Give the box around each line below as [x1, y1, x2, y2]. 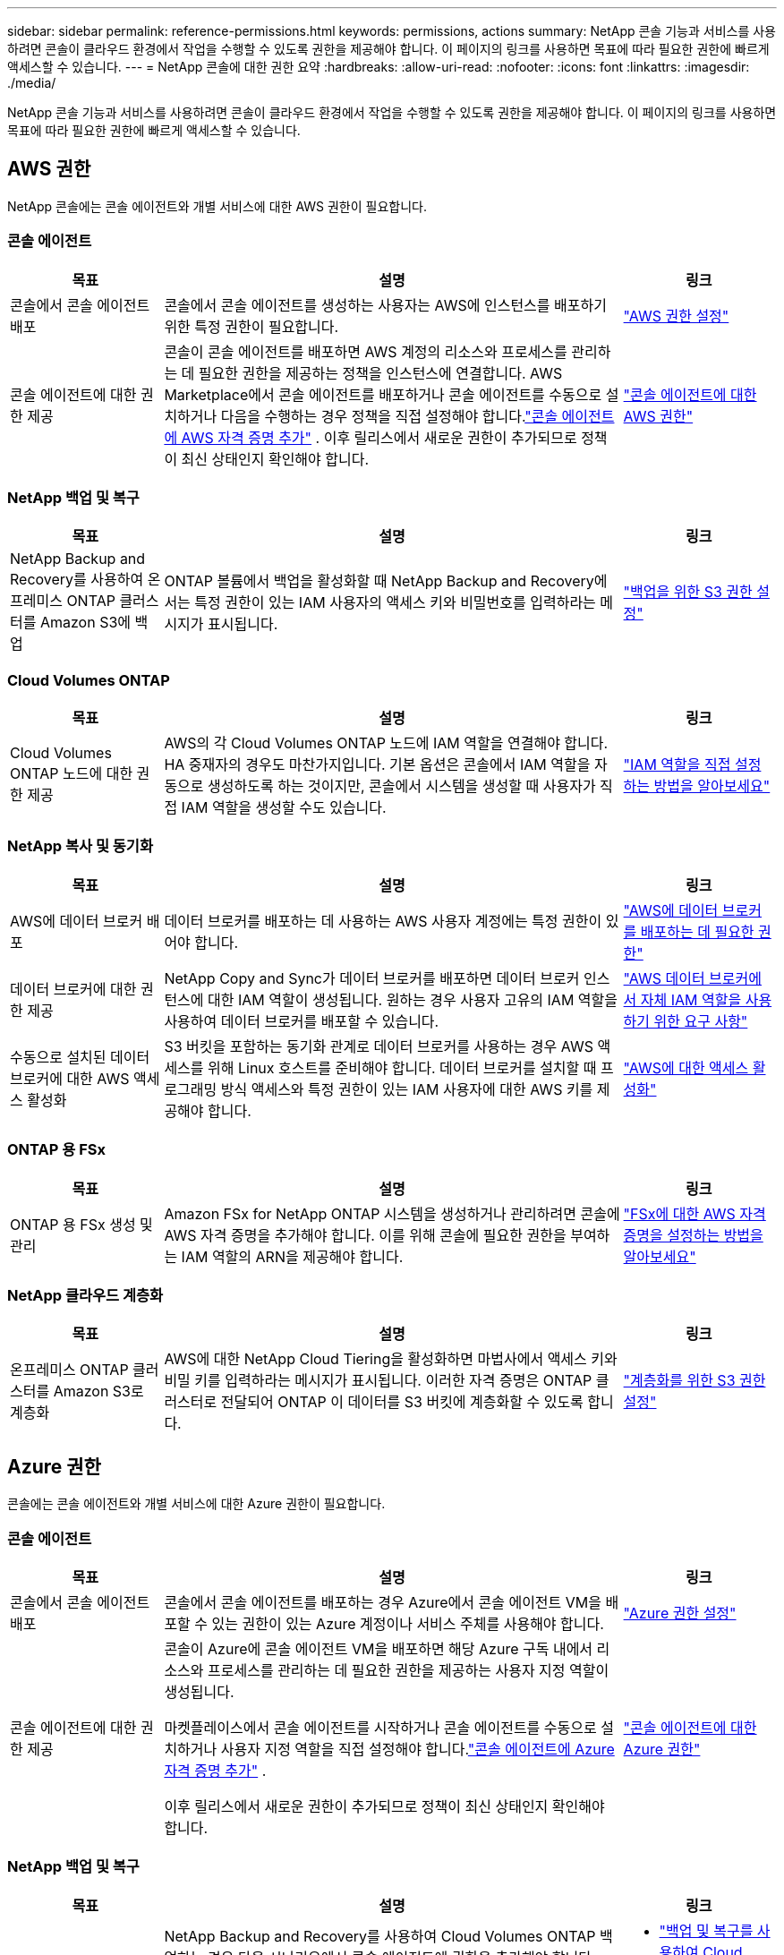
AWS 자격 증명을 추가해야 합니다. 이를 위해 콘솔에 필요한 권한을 [164, 1225, 567, 1244]
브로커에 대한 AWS [10, 1069, 130, 1088]
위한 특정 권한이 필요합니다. [164, 317, 339, 336]
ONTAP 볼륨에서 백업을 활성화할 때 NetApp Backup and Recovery [164, 572, 594, 591]
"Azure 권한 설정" [623, 1603, 737, 1622]
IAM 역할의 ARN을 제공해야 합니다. [181, 1247, 404, 1266]
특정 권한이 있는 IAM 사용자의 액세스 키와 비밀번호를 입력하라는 [194, 593, 596, 612]
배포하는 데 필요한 [640, 922, 754, 941]
